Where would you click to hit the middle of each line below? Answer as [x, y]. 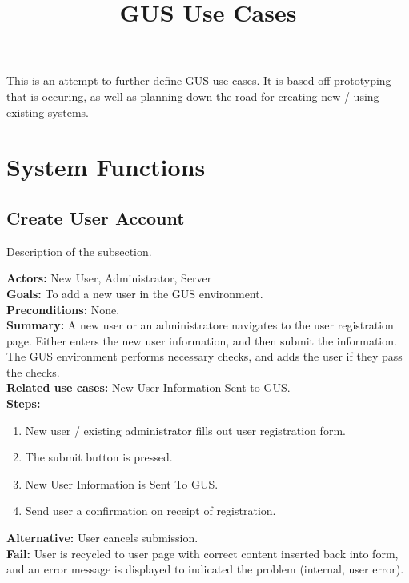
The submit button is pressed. [99, 457]
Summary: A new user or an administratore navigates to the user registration [200, 325]
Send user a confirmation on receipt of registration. [150, 511]
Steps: [24, 403]
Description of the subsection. [79, 251]
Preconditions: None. [63, 309]
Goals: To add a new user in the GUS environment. [135, 293]
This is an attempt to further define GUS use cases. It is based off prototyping [199, 80]
